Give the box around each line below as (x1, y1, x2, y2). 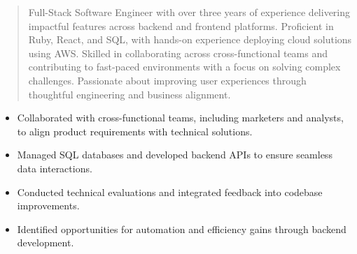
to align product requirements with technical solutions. (17, 124, 253, 138)
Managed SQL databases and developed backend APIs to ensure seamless (17, 147, 332, 162)
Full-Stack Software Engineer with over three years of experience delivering (28, 5, 351, 19)
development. (17, 235, 74, 250)
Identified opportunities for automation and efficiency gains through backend (17, 221, 346, 236)
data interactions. (17, 160, 92, 175)
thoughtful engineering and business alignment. (28, 87, 231, 101)
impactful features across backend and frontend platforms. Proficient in (28, 18, 334, 33)
